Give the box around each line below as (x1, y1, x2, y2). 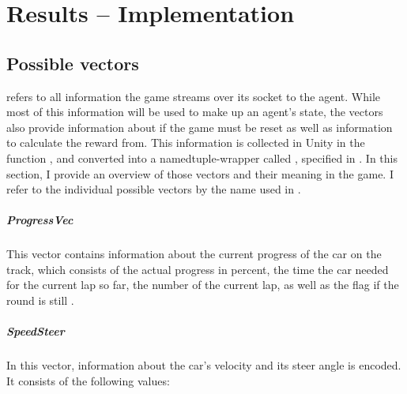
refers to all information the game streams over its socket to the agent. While (6, 88, 381, 104)
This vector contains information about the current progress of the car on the (6, 246, 382, 262)
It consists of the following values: (6, 372, 170, 388)
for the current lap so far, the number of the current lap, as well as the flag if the (6, 276, 399, 293)
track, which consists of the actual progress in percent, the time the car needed (6, 261, 389, 277)
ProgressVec (6, 212, 73, 228)
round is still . (6, 292, 74, 309)
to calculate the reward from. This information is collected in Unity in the (6, 134, 365, 151)
